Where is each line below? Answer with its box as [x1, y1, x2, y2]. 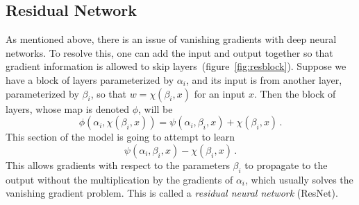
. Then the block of [253, 86, 336, 100]
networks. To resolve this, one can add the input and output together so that [6, 45, 333, 60]
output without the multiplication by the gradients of [6, 172, 233, 186]
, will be [138, 101, 173, 116]
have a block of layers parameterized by [6, 72, 174, 87]
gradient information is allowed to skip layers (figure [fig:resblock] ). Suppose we [6, 59, 347, 73]
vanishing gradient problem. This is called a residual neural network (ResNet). [6, 186, 338, 200]
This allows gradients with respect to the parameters [6, 157, 230, 172]
